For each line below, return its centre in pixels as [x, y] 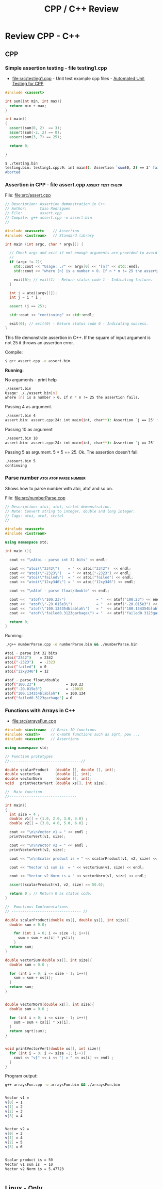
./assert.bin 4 [20, 416]
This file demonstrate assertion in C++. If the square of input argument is [78, 337]
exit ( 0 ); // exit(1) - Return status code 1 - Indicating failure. [83, 280]
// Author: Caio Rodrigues [38, 209]
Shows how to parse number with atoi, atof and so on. [59, 488]
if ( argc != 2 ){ [26, 262]
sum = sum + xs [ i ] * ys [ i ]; [46, 938]
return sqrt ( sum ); [28, 1031]
